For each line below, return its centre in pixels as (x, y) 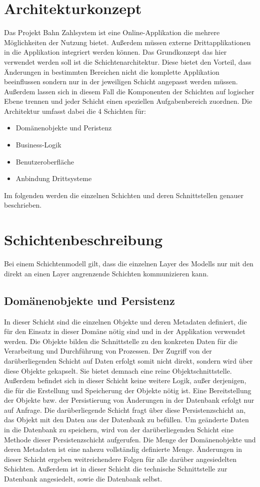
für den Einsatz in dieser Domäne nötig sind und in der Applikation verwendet (125, 331)
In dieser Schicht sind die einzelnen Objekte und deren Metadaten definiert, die (125, 321)
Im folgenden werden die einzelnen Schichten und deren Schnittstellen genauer (124, 195)
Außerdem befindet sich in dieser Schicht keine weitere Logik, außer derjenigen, (125, 380)
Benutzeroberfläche (45, 161)
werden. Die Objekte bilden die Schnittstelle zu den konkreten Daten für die (121, 341)
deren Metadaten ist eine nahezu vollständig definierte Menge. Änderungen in (123, 449)
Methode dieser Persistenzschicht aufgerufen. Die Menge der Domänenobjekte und (130, 439)
